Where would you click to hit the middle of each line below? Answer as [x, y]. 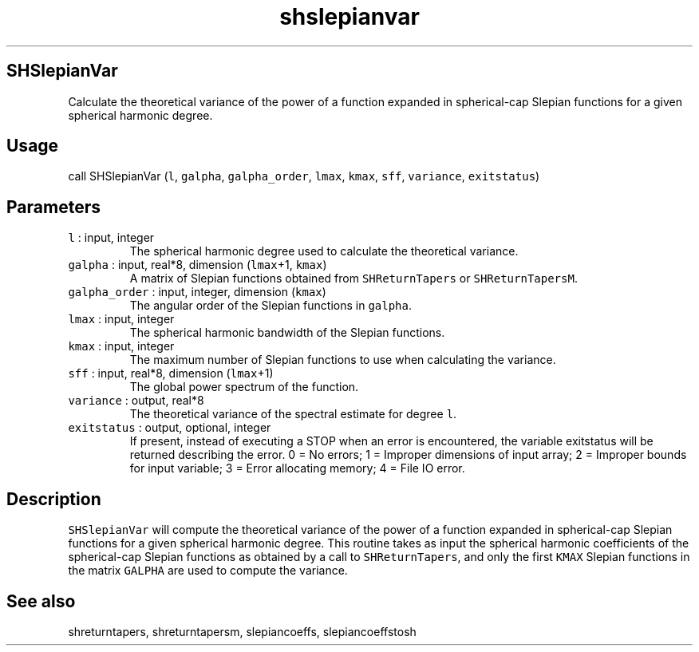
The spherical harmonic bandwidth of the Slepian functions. [287, 333]
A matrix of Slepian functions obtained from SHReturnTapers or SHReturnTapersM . [353, 279]
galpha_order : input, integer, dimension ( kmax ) [197, 292]
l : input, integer [111, 238]
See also [41, 601]
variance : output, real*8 [136, 401]
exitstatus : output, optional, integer [170, 428]
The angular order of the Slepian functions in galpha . [271, 306]
